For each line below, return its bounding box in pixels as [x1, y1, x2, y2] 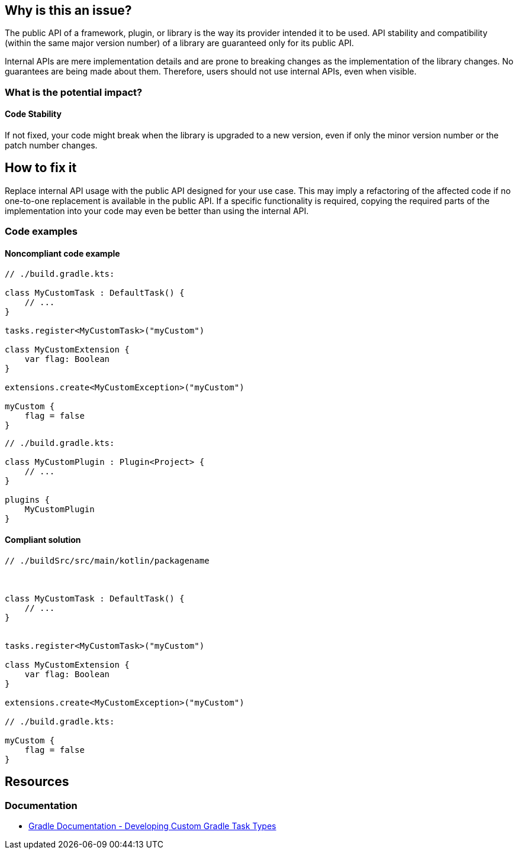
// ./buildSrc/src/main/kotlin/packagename [5, 555, 210, 565]
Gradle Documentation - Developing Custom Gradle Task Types [28, 820, 276, 831]
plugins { [5, 495, 50, 505]
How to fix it [5, 160, 77, 176]
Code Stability [5, 109, 62, 119]
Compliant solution [5, 535, 81, 545]
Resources [5, 774, 69, 790]
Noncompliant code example [5, 248, 120, 258]
